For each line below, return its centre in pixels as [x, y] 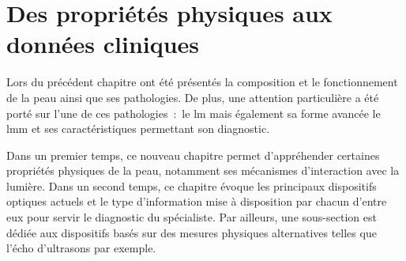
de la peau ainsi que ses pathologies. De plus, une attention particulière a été [193, 97]
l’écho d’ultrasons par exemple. [81, 248]
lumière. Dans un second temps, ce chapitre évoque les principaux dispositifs [192, 185]
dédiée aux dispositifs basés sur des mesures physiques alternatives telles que [192, 232]
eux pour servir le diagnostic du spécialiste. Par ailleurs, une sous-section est [192, 217]
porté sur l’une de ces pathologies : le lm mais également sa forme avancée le [194, 113]
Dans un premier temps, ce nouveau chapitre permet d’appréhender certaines [193, 155]
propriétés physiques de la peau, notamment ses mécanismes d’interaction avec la [203, 170]
